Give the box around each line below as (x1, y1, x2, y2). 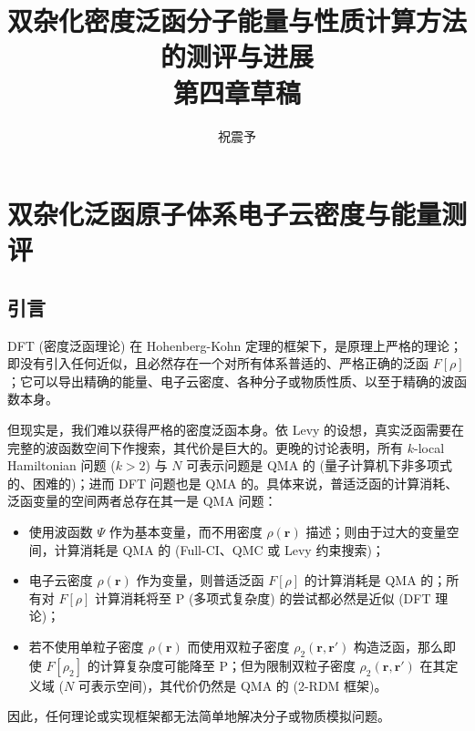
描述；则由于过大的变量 (305, 522, 447, 541)
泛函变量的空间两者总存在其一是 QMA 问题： (7, 491, 277, 510)
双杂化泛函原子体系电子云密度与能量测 (7, 195, 468, 232)
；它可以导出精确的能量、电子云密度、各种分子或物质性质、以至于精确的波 (7, 371, 454, 390)
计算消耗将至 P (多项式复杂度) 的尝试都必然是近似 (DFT (95, 588, 431, 607)
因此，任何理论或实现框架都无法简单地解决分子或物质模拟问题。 (7, 706, 390, 726)
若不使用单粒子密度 (28, 636, 144, 655)
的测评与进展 (160, 37, 314, 75)
